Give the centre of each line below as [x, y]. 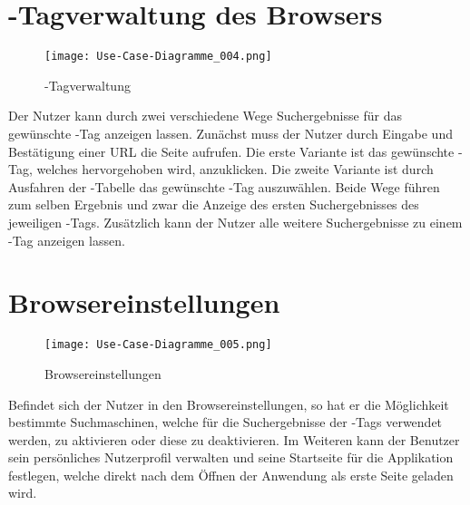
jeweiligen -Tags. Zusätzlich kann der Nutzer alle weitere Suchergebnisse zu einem [235, 222]
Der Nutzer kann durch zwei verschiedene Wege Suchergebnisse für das [205, 116]
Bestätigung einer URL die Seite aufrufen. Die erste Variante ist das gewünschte [231, 151]
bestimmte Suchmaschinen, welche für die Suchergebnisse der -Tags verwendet [225, 422]
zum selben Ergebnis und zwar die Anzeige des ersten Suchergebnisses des [214, 204]
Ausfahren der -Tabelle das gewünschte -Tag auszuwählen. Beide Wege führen [224, 186]
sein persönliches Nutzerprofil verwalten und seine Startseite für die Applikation [231, 457]
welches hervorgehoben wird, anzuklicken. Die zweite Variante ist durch [235, 169]
